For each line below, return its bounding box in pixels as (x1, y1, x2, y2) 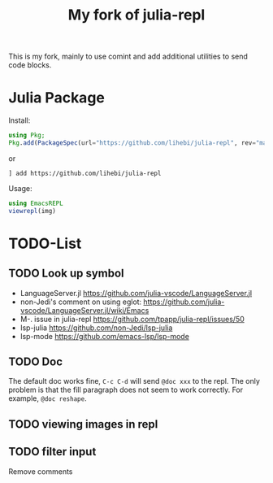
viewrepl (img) (8, 207, 57, 215)
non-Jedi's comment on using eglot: (19, 297, 142, 307)
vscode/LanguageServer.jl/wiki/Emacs (19, 305, 149, 315)
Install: (8, 115, 31, 125)
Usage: (8, 183, 32, 193)
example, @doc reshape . (8, 394, 87, 403)
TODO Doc (8, 355, 63, 369)
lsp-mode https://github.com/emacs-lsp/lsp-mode (19, 331, 189, 341)
